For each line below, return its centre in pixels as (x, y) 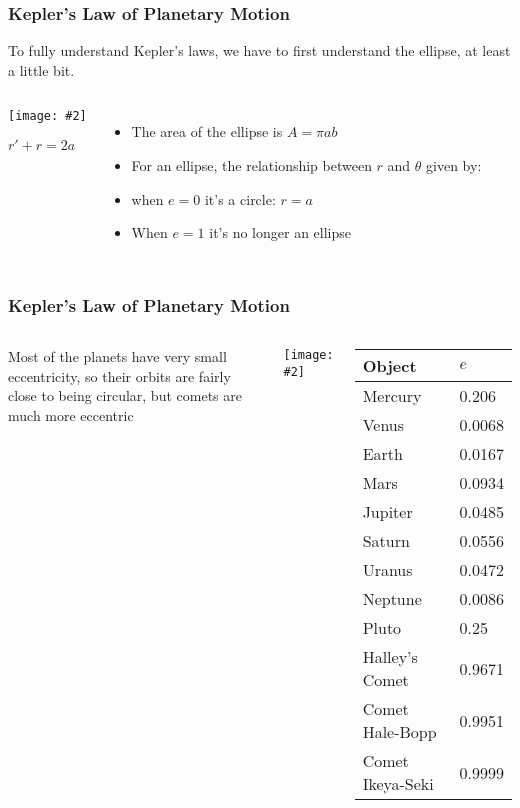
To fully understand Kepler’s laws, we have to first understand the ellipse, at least (259, 50)
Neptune (392, 598)
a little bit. (41, 69)
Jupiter (387, 511)
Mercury (392, 395)
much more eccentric (71, 414)
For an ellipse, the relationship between (251, 165)
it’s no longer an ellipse (280, 232)
